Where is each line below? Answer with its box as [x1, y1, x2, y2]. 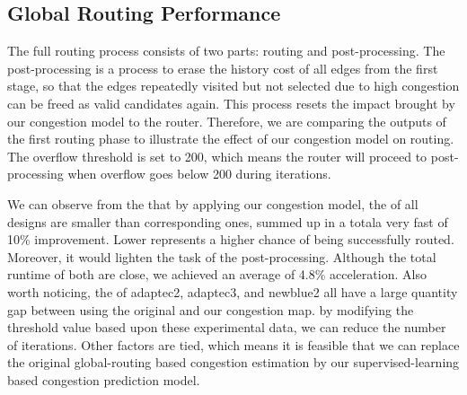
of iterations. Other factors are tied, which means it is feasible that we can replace [7, 335, 460, 354]
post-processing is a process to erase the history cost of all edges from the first [7, 58, 438, 77]
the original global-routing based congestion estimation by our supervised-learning [7, 353, 460, 372]
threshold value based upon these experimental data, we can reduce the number [7, 318, 446, 337]
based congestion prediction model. [7, 370, 200, 389]
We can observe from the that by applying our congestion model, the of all [7, 194, 419, 213]
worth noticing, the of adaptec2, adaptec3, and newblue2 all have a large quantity [7, 282, 458, 301]
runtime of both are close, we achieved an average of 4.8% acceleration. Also [7, 265, 427, 284]
